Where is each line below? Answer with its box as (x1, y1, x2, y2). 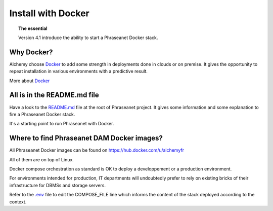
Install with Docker (9, 8, 89, 19)
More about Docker (9, 78, 50, 84)
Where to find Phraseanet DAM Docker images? (9, 134, 163, 143)
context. (9, 198, 27, 205)
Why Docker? (9, 48, 53, 56)
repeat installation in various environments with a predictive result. (9, 68, 148, 75)
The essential (18, 25, 48, 31)
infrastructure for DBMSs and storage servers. (9, 182, 106, 188)
